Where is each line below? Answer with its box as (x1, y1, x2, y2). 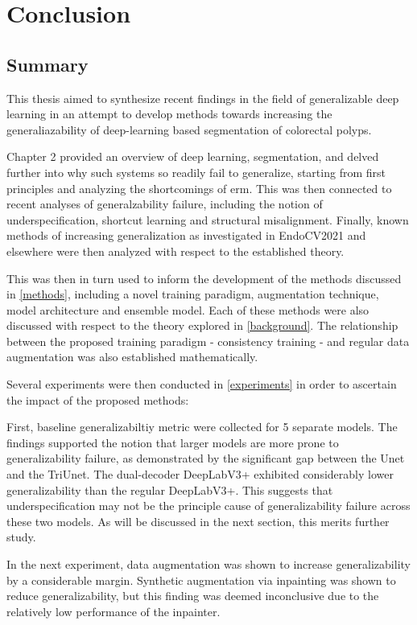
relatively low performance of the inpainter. (6, 602, 221, 619)
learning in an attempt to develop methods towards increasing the (6, 105, 332, 122)
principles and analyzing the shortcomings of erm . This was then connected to (6, 179, 392, 196)
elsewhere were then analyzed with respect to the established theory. (6, 242, 345, 259)
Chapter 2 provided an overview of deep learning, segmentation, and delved (6, 148, 379, 165)
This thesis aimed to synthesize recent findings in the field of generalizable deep (6, 89, 399, 106)
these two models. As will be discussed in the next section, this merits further (6, 512, 390, 529)
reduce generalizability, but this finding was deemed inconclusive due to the (6, 587, 379, 604)
